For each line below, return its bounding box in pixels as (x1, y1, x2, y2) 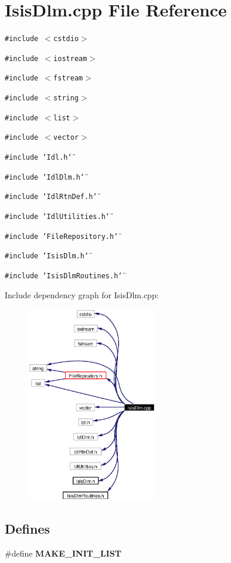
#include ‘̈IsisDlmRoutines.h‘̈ (5, 272, 123, 280)
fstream (53, 74, 83, 83)
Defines (5, 520, 50, 538)
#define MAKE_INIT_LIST (5, 547, 122, 559)
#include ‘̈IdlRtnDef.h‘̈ (5, 193, 97, 201)
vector (53, 133, 79, 142)
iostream (53, 54, 87, 63)
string (53, 94, 79, 103)
